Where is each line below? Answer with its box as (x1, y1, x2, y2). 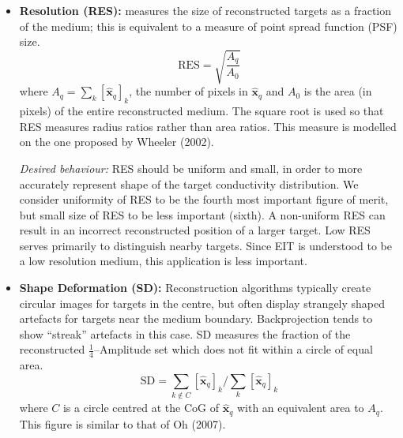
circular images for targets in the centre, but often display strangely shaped (19, 294, 386, 311)
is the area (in (303, 83, 372, 99)
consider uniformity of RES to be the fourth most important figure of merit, (19, 191, 389, 208)
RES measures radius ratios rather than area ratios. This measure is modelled (19, 118, 397, 134)
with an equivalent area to (236, 399, 364, 416)
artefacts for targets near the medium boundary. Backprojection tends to (19, 310, 373, 327)
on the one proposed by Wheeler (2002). (19, 133, 214, 150)
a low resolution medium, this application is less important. (19, 253, 307, 269)
